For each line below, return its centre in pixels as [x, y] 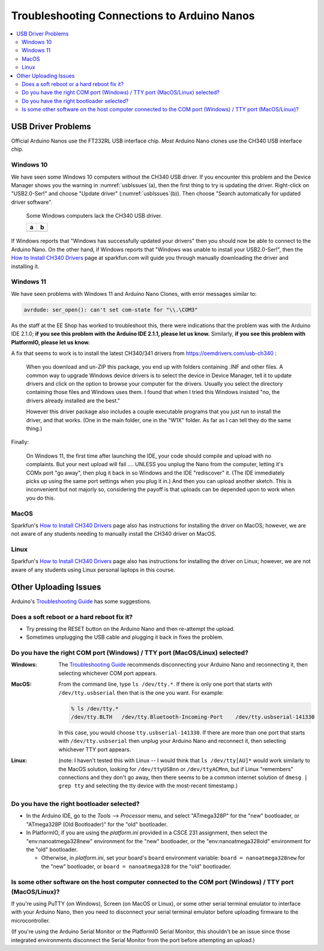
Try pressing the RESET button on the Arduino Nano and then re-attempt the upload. [130, 629]
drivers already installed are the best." [73, 401]
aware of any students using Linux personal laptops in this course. [93, 570]
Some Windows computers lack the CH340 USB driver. [94, 216]
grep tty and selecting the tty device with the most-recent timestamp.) [148, 786]
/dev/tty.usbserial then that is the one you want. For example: [141, 692]
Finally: [20, 442]
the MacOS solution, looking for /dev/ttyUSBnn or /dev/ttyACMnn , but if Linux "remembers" [176, 769]
